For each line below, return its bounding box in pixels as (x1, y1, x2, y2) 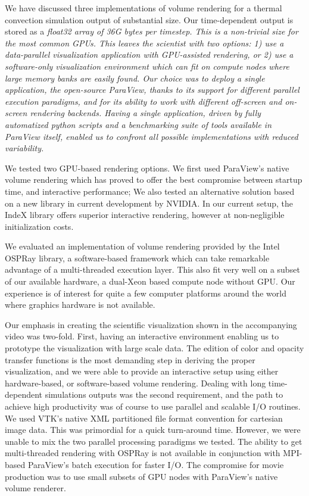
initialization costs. (5, 220, 74, 232)
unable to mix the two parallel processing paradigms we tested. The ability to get (5, 435, 302, 447)
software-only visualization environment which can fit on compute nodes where (5, 60, 289, 72)
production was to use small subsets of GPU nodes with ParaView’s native (5, 470, 278, 482)
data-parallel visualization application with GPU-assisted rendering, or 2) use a (5, 48, 294, 61)
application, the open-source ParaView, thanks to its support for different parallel (5, 83, 299, 96)
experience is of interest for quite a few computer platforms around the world (5, 286, 287, 299)
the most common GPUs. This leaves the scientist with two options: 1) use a (5, 36, 284, 49)
